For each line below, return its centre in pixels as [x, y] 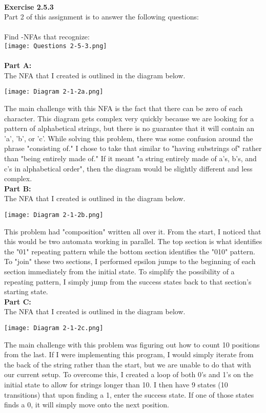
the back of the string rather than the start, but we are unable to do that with [128, 364]
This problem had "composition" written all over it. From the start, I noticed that [133, 231]
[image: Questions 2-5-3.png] [56, 46]
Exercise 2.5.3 [29, 6]
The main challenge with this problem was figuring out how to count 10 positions [132, 344]
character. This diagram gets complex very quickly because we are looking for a [129, 118]
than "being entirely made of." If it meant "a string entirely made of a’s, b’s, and [130, 158]
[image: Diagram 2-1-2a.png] [54, 92]
